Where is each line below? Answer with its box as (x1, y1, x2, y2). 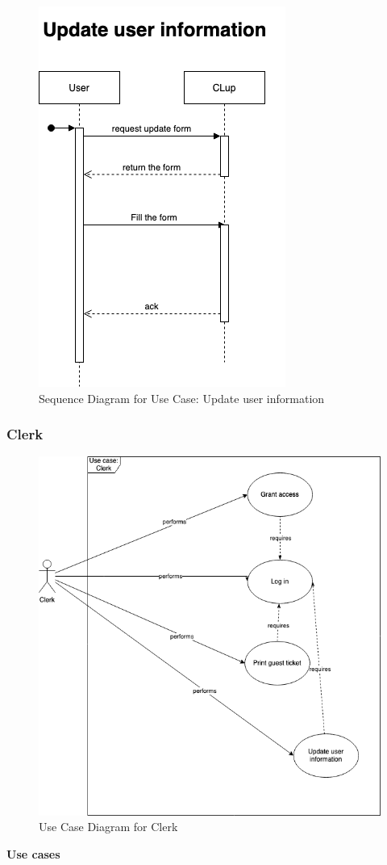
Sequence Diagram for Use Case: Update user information (39, 389, 325, 406)
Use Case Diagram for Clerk (39, 818, 178, 835)
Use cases (6, 845, 60, 862)
